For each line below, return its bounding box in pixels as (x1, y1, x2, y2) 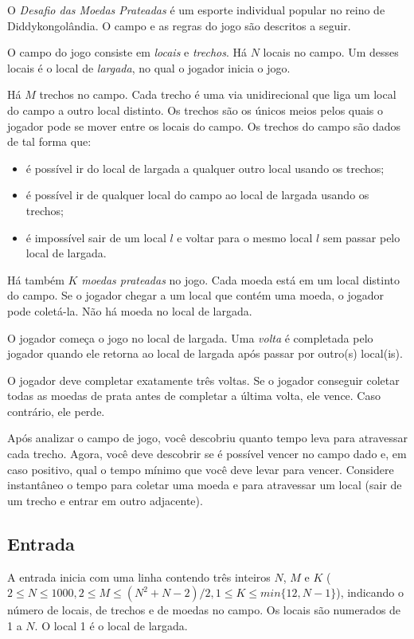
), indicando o (336, 584, 404, 601)
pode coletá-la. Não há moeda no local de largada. (7, 302, 252, 319)
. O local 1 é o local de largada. (34, 617, 188, 633)
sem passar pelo (322, 229, 400, 245)
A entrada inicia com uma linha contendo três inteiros (7, 568, 271, 585)
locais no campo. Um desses (263, 44, 399, 61)
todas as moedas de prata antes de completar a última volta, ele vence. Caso (7, 387, 381, 404)
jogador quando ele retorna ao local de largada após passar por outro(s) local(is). (7, 345, 403, 362)
